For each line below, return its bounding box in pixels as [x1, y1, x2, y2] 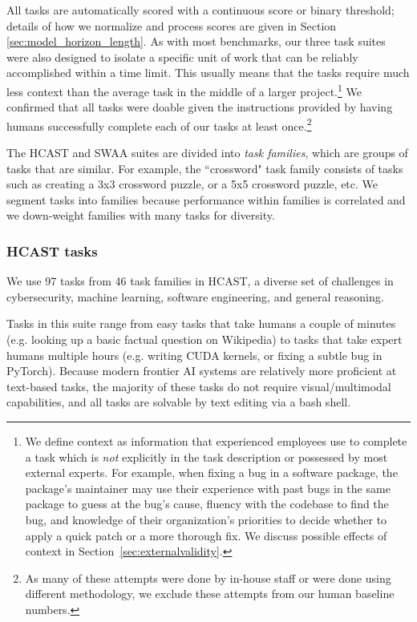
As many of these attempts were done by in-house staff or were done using [25, 569, 391, 586]
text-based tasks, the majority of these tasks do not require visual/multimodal [6, 378, 391, 394]
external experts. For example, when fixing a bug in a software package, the [25, 464, 398, 481]
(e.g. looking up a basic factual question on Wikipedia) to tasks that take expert [6, 331, 403, 348]
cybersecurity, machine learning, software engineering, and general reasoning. [6, 288, 384, 305]
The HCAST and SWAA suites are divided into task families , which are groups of [6, 144, 408, 161]
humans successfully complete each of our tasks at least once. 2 [6, 115, 312, 134]
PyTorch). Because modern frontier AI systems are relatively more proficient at [6, 362, 397, 379]
